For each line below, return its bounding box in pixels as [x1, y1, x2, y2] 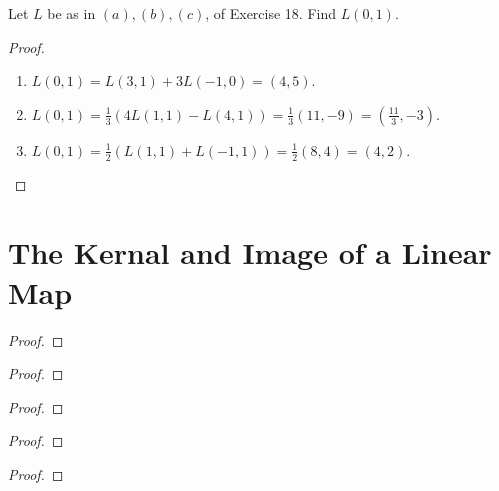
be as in [47, 3, 96, 23]
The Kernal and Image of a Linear [8, 232, 492, 273]
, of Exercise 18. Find [205, 3, 337, 23]
